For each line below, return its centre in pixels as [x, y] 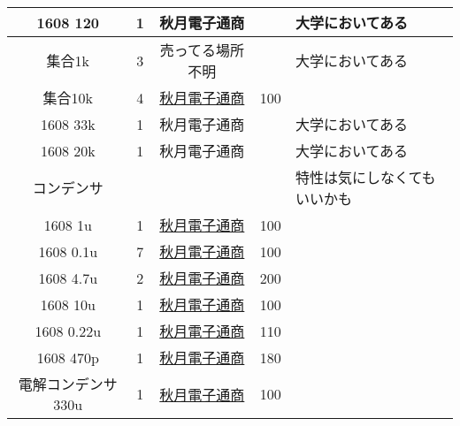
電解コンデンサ [68, 384]
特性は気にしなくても [365, 177]
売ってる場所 [202, 50]
